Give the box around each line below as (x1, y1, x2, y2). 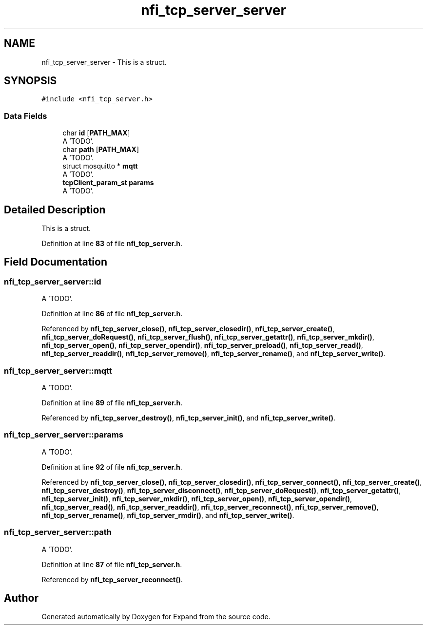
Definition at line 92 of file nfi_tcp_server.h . (41, 462, 182, 471)
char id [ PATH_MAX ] (62, 129, 130, 137)
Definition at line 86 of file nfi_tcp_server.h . (41, 309, 183, 318)
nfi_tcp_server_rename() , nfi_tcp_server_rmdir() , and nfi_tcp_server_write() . (41, 511, 294, 519)
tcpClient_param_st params (62, 178, 154, 187)
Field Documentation (4, 256, 107, 268)
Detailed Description (4, 203, 106, 216)
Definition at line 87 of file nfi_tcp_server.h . (41, 560, 182, 569)
